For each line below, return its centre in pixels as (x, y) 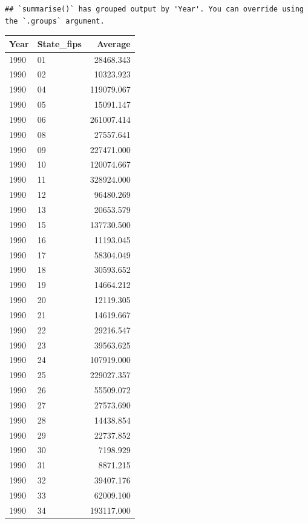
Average (113, 43)
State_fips (59, 43)
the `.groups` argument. (55, 21)
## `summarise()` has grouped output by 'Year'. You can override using (154, 9)
